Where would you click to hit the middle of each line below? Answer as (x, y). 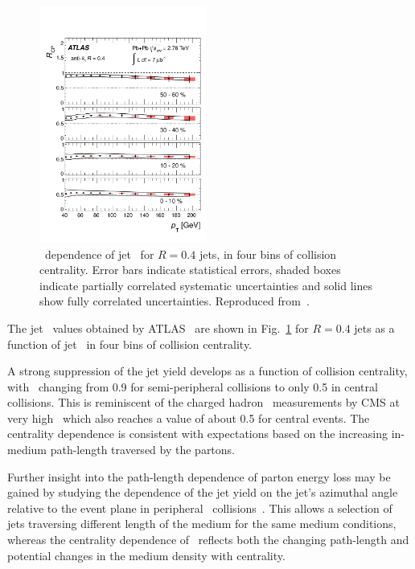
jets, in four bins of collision (268, 254)
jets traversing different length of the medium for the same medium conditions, (202, 524)
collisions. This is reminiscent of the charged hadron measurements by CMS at (203, 402)
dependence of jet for (99, 254)
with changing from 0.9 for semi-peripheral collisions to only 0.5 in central (193, 386)
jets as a (374, 327)
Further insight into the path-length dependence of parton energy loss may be (199, 476)
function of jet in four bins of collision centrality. (130, 344)
